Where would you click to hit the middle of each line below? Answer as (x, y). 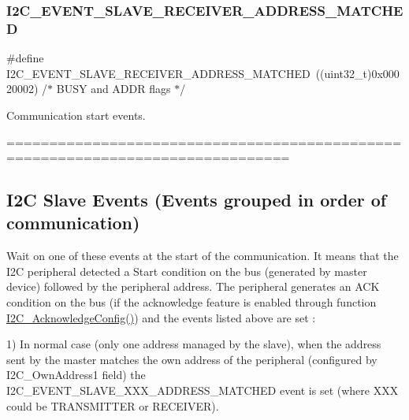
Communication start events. (76, 115)
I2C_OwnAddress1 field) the (76, 375)
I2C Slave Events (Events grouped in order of (197, 200)
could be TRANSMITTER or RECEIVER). (113, 405)
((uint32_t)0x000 (357, 73)
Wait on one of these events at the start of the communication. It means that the (203, 256)
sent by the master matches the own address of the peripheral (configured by (192, 359)
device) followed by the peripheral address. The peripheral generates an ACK (193, 286)
